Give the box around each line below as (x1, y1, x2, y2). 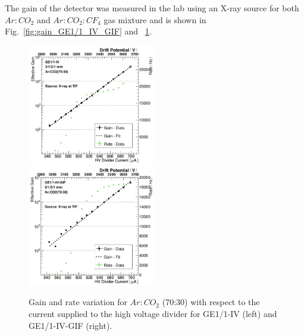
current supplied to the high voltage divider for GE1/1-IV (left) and (29, 307, 277, 319)
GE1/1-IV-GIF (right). (29, 319, 112, 331)
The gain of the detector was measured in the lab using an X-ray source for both (5, 2, 299, 14)
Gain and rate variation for (29, 296, 127, 308)
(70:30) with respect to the (162, 296, 260, 308)
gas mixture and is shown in (104, 13, 206, 26)
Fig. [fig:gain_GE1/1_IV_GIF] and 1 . (5, 25, 152, 37)
